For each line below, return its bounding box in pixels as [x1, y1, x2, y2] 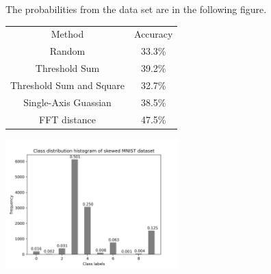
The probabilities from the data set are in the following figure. [5, 2, 267, 16]
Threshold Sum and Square [10, 77, 125, 92]
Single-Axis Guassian [23, 95, 112, 109]
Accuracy [134, 27, 173, 41]
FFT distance [39, 112, 96, 126]
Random [49, 44, 86, 58]
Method [51, 27, 84, 41]
